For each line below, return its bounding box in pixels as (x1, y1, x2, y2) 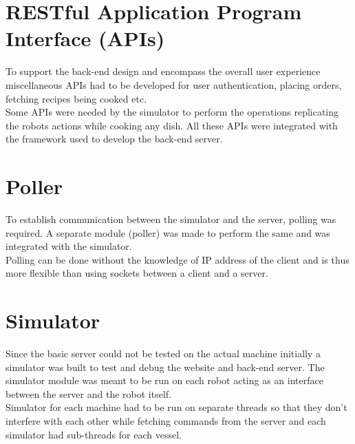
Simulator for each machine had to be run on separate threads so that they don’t (6, 400, 347, 414)
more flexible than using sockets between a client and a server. (6, 266, 268, 280)
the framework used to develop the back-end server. (6, 131, 223, 146)
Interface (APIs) (6, 24, 165, 52)
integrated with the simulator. (6, 239, 132, 253)
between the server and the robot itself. (6, 386, 171, 401)
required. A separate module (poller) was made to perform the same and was (6, 225, 330, 240)
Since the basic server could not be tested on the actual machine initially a (6, 346, 321, 361)
